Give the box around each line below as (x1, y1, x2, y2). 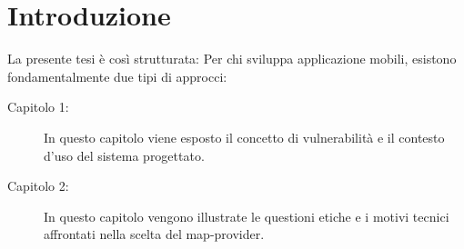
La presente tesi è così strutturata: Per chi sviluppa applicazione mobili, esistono (7, 49, 457, 68)
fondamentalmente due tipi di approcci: (7, 66, 227, 85)
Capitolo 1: (7, 97, 69, 116)
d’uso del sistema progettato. (44, 145, 205, 164)
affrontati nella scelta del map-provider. (44, 224, 265, 244)
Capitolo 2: (7, 176, 69, 195)
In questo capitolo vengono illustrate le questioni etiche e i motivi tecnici (44, 206, 449, 225)
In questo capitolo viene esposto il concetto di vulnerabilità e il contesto (44, 127, 445, 146)
